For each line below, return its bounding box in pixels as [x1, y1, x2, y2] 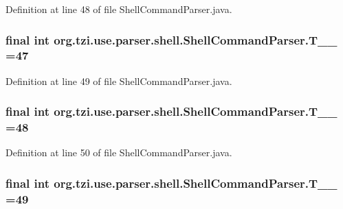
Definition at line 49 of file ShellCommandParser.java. [5, 73, 232, 88]
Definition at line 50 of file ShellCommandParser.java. [5, 145, 232, 160]
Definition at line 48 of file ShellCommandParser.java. [5, 2, 232, 16]
